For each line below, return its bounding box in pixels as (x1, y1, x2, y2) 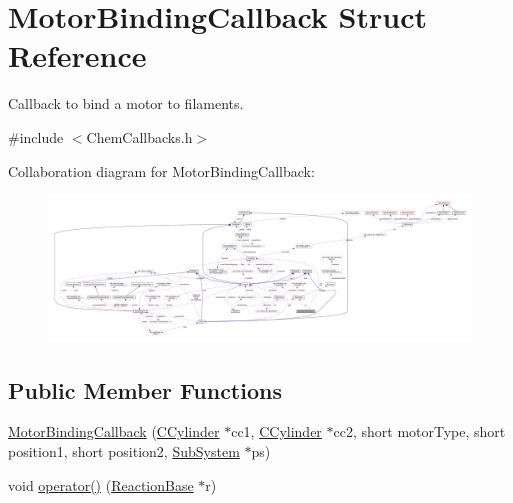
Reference (8, 35, 147, 76)
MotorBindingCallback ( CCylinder (8, 421, 220, 442)
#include (8, 126, 64, 147)
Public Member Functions (8, 374, 282, 405)
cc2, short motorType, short (333, 421, 506, 442)
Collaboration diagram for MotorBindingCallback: (8, 160, 315, 181)
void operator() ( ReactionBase (8, 474, 194, 495)
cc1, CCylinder (231, 421, 322, 442)
